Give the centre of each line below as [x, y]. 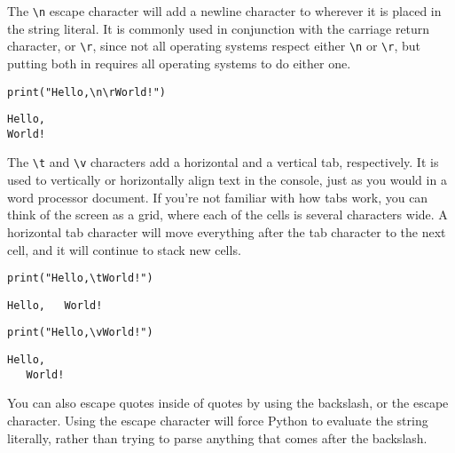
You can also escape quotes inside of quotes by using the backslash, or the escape [228, 403]
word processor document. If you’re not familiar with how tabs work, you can [218, 197]
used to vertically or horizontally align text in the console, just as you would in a [227, 180]
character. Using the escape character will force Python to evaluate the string [218, 420]
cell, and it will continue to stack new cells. [124, 249]
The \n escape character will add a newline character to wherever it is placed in [224, 11]
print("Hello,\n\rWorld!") [86, 92]
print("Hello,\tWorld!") [80, 278]
